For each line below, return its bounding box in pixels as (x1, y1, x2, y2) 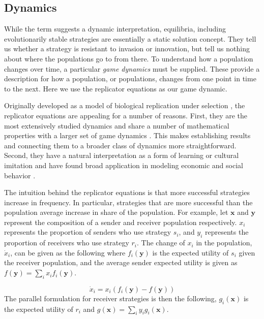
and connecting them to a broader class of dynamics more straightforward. (4, 140, 237, 150)
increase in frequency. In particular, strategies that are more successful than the (4, 197, 253, 207)
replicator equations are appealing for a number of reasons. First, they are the (4, 110, 248, 120)
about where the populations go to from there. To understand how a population (4, 53, 253, 63)
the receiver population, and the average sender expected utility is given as (4, 257, 238, 268)
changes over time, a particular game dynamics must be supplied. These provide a (4, 63, 260, 74)
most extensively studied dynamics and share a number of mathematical (4, 120, 229, 131)
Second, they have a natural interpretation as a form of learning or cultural (4, 150, 239, 161)
